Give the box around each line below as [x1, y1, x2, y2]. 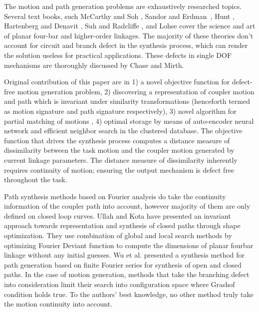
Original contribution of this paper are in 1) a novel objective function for [4, 76, 230, 87]
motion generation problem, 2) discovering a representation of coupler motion [17, 86, 255, 96]
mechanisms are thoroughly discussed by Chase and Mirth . [4, 59, 184, 70]
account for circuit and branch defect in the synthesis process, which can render [4, 40, 248, 50]
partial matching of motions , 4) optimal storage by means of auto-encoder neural [4, 115, 254, 126]
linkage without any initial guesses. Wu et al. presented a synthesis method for [4, 250, 245, 260]
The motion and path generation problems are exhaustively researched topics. [4, 1, 242, 11]
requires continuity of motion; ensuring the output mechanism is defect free [4, 164, 235, 175]
